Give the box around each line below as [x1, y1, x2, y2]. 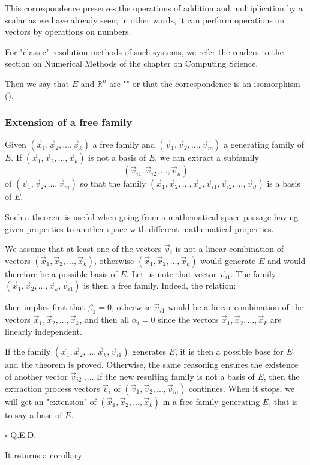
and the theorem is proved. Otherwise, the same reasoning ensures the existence [5, 358, 299, 371]
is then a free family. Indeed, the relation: [83, 279, 236, 292]
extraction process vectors [5, 382, 100, 394]
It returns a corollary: [5, 448, 85, 461]
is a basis [267, 177, 300, 190]
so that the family [80, 177, 146, 190]
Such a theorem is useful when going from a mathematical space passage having [5, 210, 299, 223]
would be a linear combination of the [168, 301, 303, 313]
